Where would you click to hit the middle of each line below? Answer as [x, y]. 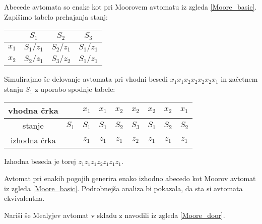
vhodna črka [33, 110]
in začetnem [239, 79]
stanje [33, 126]
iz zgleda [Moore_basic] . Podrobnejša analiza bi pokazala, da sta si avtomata [123, 188]
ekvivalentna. [24, 198]
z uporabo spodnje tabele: [75, 89]
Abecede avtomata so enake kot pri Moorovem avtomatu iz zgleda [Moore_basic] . [130, 7]
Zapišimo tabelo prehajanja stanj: [56, 16]
